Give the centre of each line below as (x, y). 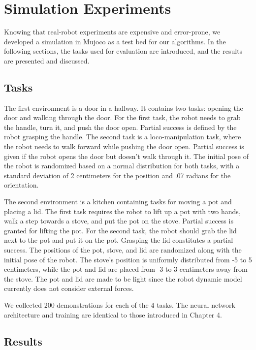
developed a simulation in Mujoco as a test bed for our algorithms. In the (115, 41)
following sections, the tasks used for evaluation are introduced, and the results (123, 51)
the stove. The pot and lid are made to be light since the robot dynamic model (123, 278)
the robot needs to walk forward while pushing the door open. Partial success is (124, 146)
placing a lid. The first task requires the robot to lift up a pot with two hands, (122, 211)
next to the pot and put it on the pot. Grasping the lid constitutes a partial (119, 240)
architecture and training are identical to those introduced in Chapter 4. (113, 314)
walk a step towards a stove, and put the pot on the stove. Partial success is (119, 221)
